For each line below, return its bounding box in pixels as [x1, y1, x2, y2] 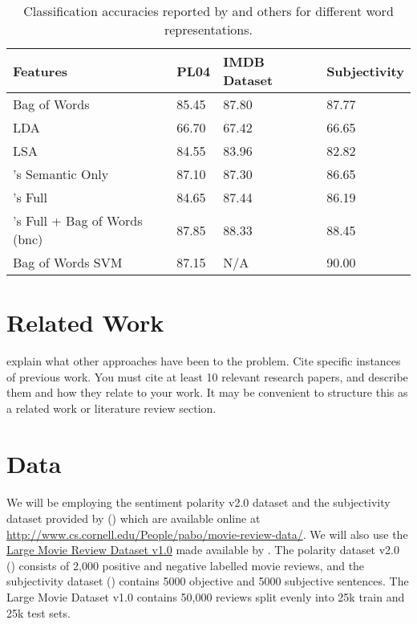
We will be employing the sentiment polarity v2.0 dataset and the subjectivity [6, 494, 391, 511]
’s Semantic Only [13, 165, 109, 183]
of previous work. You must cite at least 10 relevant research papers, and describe [6, 368, 408, 385]
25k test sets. [6, 604, 71, 621]
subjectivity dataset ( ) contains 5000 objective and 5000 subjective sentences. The [6, 573, 409, 589]
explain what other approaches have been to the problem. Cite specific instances [6, 353, 401, 369]
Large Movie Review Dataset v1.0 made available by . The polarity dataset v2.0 [6, 541, 400, 558]
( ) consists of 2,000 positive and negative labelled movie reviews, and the [6, 557, 365, 573]
